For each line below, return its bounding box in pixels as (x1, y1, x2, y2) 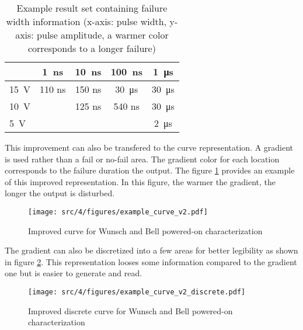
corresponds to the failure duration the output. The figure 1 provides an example (5, 164, 295, 176)
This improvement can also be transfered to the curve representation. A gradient (5, 141, 294, 153)
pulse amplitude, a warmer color (37, 28, 169, 41)
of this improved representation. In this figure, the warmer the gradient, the (5, 175, 276, 187)
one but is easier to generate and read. (5, 267, 142, 279)
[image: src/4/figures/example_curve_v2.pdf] (28, 207, 208, 216)
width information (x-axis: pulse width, (6, 15, 167, 28)
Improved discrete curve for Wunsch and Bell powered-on (28, 304, 233, 317)
